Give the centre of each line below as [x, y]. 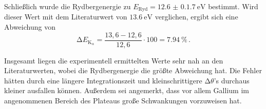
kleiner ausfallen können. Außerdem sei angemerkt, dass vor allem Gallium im [127, 90]
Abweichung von [30, 27]
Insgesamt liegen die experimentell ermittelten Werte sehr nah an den [114, 60]
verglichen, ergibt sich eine [196, 17]
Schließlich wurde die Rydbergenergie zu [68, 6]
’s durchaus [232, 80]
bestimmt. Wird [233, 6]
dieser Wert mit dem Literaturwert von [66, 17]
